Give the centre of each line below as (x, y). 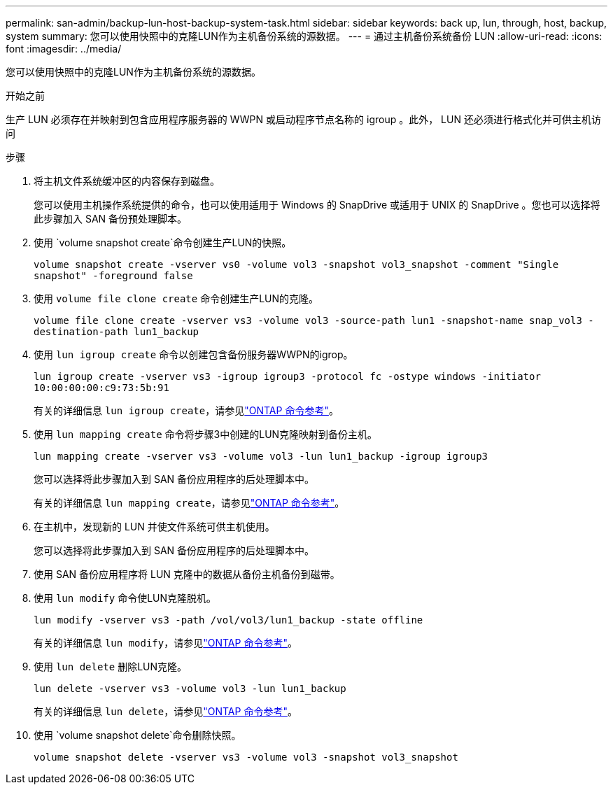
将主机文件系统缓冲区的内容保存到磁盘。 (127, 181)
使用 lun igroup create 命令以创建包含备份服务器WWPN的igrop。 (193, 354)
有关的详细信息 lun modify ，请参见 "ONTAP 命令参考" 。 (165, 643)
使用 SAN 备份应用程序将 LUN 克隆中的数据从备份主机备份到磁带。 (187, 574)
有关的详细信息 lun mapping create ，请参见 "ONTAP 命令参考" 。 (189, 503)
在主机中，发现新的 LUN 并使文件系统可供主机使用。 (154, 527)
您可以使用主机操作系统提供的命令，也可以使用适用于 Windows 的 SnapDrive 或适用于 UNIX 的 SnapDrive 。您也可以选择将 (317, 205)
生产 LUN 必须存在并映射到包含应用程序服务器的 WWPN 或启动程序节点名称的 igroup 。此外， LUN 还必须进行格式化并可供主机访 (303, 119)
